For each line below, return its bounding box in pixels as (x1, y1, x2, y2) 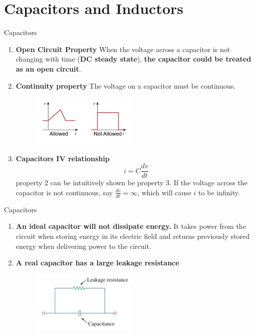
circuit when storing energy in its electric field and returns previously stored (16, 231, 250, 241)
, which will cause (137, 187, 191, 197)
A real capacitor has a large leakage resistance (16, 257, 179, 268)
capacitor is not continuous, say (16, 187, 113, 197)
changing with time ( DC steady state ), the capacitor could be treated (16, 54, 251, 64)
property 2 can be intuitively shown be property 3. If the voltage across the (16, 177, 247, 188)
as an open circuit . (16, 63, 81, 74)
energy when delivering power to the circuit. (16, 240, 151, 251)
